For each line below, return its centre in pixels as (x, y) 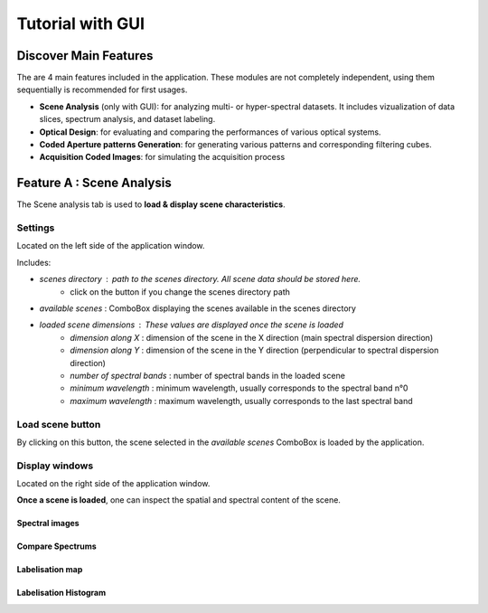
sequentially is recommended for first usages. (102, 90)
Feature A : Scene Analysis (94, 183)
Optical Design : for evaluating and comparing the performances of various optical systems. (210, 132)
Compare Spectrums (56, 546)
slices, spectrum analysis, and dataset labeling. (127, 119)
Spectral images (48, 523)
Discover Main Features (85, 56)
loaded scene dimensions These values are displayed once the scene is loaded (191, 325)
